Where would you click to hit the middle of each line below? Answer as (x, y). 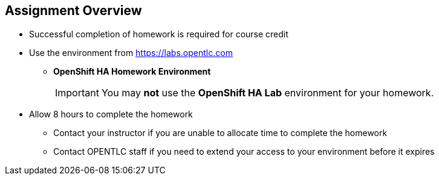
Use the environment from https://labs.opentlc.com (131, 52)
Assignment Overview (73, 11)
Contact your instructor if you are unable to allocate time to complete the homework (220, 132)
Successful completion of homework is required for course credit (159, 34)
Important (77, 92)
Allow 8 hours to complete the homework (111, 114)
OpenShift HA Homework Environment (132, 71)
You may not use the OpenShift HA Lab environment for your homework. (268, 92)
